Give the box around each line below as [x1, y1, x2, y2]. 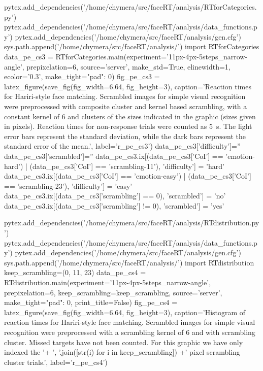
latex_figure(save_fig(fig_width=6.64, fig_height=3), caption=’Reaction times [4, 81, 251, 91]
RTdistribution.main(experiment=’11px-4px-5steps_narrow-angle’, [4, 277, 211, 288]
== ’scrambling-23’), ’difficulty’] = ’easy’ [4, 180, 133, 191]
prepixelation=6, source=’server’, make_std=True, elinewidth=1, [26, 61, 231, 72]
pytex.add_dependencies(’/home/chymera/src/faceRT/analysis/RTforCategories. [4, 2, 257, 12]
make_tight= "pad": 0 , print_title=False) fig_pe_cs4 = [4, 297, 178, 308]
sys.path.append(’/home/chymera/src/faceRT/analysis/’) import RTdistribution [4, 257, 254, 267]
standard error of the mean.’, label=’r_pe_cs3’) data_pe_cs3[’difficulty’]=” [4, 141, 241, 151]
